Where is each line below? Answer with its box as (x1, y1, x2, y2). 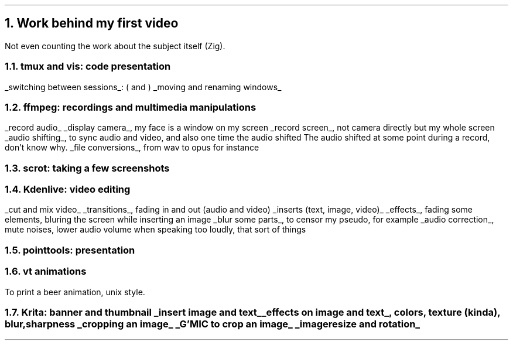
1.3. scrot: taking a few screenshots (5, 162, 170, 174)
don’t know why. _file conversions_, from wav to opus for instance (5, 142, 259, 153)
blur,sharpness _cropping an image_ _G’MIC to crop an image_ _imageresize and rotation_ (5, 317, 420, 330)
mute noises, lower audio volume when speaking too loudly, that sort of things (5, 224, 306, 235)
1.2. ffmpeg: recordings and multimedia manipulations (5, 101, 256, 113)
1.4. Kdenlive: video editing (5, 183, 131, 196)
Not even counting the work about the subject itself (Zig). (5, 40, 225, 51)
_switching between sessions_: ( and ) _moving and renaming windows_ (5, 81, 282, 92)
